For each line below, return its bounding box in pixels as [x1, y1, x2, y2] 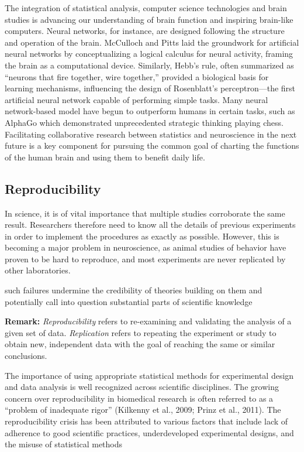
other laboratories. [5, 264, 71, 276]
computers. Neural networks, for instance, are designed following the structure [5, 25, 285, 37]
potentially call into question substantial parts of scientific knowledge [5, 295, 253, 307]
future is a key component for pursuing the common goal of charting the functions [5, 139, 299, 152]
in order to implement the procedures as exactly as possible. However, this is [5, 230, 279, 242]
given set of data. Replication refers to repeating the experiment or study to [5, 326, 277, 338]
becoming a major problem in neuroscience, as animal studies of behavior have [5, 241, 286, 254]
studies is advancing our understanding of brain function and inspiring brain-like [5, 13, 293, 25]
